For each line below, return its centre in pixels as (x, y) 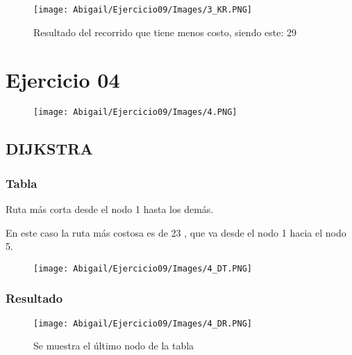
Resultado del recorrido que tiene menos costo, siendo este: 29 (165, 32)
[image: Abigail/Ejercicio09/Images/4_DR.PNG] (143, 323)
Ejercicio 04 (63, 80)
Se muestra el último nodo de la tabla (114, 346)
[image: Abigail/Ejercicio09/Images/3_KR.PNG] (143, 10)
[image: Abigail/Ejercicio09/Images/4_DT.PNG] (143, 268)
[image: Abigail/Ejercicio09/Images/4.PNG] (135, 112)
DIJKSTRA (49, 149)
